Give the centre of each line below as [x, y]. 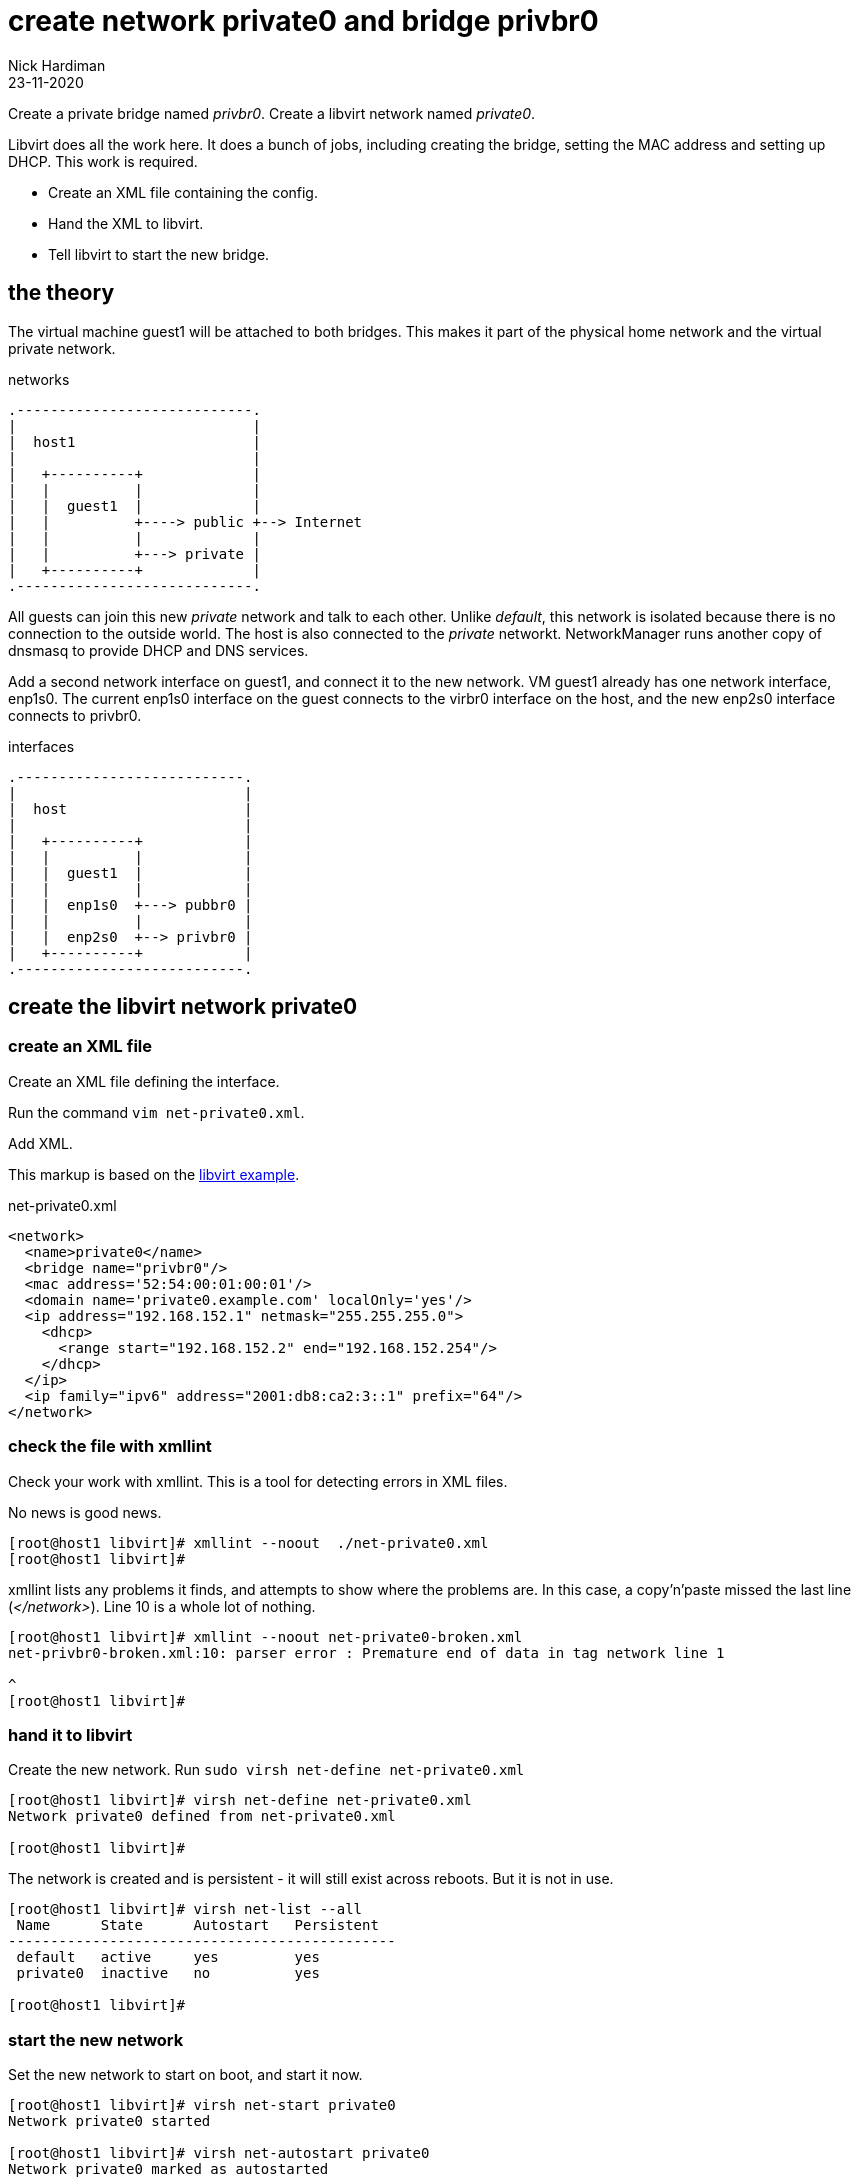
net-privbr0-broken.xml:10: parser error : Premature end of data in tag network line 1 [366, 1652]
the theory [61, 293]
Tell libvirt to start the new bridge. [159, 254]
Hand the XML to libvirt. [126, 223]
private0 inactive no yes [168, 1973]
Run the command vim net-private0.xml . [156, 1112]
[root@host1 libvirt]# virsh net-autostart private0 [219, 2153]
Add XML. [40, 1143]
